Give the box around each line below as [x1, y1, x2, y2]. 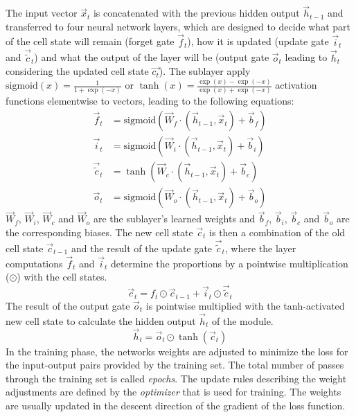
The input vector [6, 6, 78, 20]
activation [275, 78, 317, 92]
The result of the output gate [6, 298, 130, 312]
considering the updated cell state [6, 64, 149, 78]
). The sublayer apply [159, 64, 251, 78]
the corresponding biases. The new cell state [6, 225, 193, 239]
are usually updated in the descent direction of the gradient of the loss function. [6, 398, 346, 412]
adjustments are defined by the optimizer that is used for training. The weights [6, 384, 341, 399]
